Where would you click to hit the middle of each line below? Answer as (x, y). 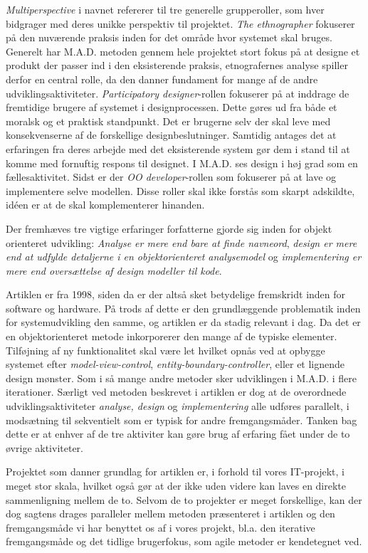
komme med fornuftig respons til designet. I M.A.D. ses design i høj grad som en (182, 163)
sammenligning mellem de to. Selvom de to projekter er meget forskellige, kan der (184, 499)
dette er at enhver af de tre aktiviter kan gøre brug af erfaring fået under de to (178, 434)
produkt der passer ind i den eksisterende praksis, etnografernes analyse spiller (177, 65)
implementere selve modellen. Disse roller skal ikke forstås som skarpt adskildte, (180, 190)
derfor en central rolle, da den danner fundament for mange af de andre (162, 79)
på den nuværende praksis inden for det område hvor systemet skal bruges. (169, 37)
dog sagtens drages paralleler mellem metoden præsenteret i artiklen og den (170, 513)
